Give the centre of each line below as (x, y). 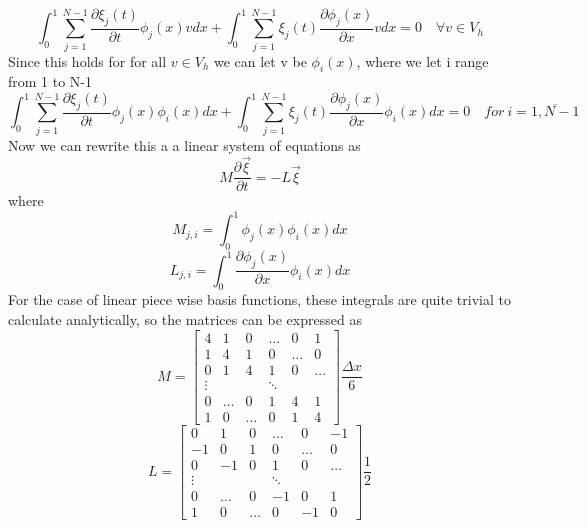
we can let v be (260, 60)
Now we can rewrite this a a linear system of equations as (184, 144)
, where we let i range (422, 60)
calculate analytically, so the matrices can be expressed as (185, 318)
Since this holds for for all (87, 60)
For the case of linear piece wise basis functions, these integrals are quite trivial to (259, 299)
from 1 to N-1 (50, 81)
